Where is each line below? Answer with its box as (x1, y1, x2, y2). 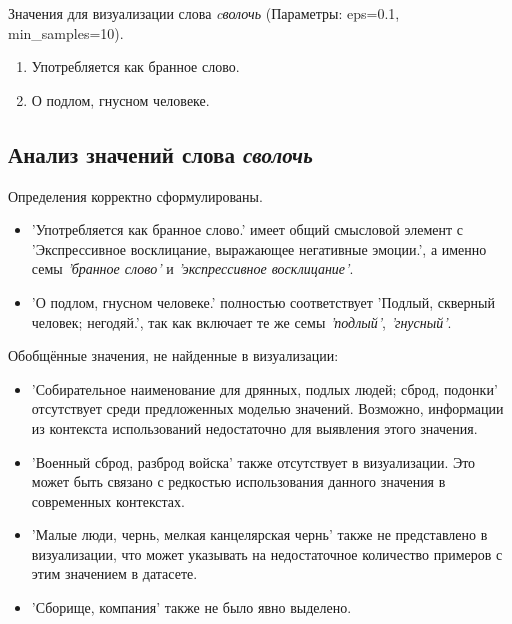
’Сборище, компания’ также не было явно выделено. (31, 597, 352, 618)
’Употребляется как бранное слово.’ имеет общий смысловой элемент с (31, 219, 464, 240)
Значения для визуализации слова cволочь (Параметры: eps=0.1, (8, 3, 400, 23)
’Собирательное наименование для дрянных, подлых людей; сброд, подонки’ (31, 378, 498, 399)
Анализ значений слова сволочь (8, 138, 313, 169)
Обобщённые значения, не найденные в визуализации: (8, 345, 339, 366)
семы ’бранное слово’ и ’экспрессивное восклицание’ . (31, 258, 354, 279)
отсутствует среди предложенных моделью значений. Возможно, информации (31, 398, 504, 419)
